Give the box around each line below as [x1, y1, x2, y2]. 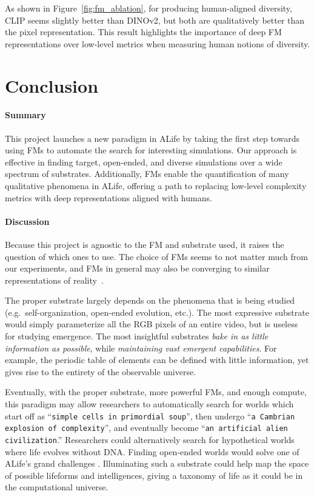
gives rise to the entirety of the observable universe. [5, 365, 196, 378]
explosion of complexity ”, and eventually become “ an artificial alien [5, 421, 288, 434]
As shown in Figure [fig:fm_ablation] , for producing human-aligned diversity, [5, 2, 292, 14]
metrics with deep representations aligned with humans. [5, 191, 212, 204]
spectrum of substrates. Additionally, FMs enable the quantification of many [5, 167, 289, 180]
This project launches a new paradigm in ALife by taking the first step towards [5, 132, 300, 144]
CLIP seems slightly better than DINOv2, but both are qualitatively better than [5, 13, 305, 26]
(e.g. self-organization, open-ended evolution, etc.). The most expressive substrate [5, 305, 309, 318]
